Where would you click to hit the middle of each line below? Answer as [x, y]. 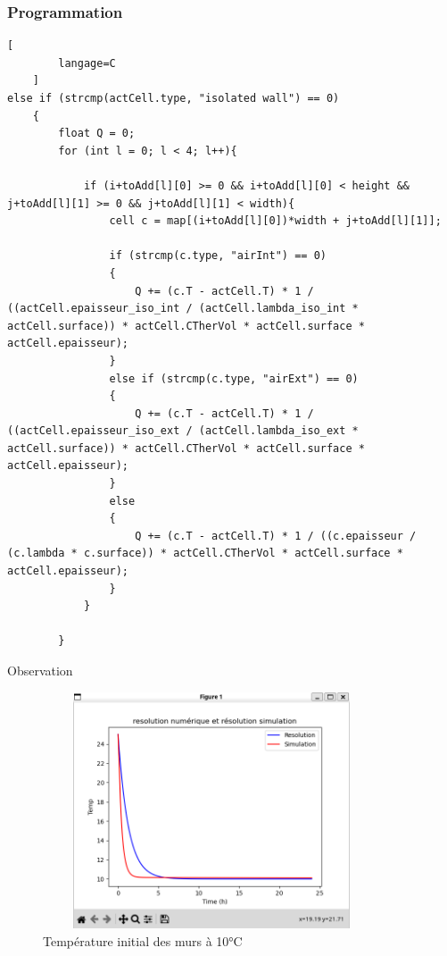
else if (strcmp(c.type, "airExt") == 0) [234, 378]
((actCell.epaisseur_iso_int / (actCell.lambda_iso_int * [183, 309]
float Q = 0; [97, 134]
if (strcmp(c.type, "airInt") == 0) [218, 256]
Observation [40, 670]
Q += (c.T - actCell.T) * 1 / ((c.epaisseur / [276, 536]
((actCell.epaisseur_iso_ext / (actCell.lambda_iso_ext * [183, 431]
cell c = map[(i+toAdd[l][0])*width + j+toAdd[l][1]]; [275, 221]
